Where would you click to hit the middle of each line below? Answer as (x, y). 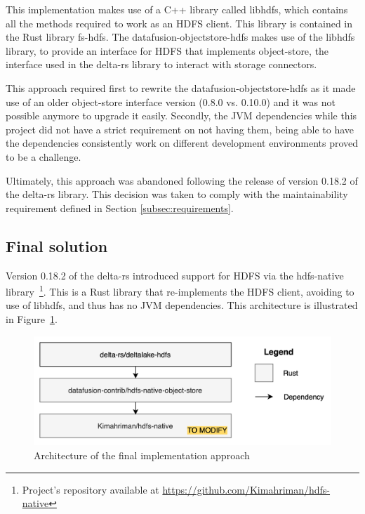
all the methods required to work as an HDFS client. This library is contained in (179, 23)
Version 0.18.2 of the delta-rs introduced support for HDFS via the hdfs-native (175, 275)
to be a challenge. (44, 156)
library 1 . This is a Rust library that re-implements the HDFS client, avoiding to (180, 290)
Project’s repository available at (91, 489)
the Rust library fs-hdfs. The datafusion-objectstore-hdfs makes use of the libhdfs (180, 37)
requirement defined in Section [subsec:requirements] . (120, 207)
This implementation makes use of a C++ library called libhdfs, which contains (177, 9)
